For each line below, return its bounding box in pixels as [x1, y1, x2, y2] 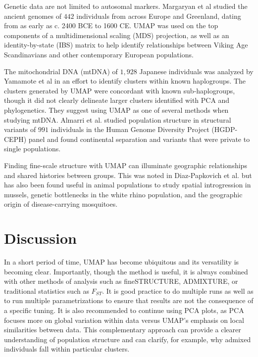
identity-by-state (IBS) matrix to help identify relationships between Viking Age [4, 40, 248, 50]
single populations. [4, 143, 61, 154]
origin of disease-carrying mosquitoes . [4, 199, 118, 209]
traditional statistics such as [4, 285, 89, 296]
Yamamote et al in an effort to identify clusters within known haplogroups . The [4, 76, 246, 86]
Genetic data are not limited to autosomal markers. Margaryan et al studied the [4, 1, 248, 11]
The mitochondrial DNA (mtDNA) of [4, 66, 118, 76]
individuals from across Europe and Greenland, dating [76, 10, 241, 21]
